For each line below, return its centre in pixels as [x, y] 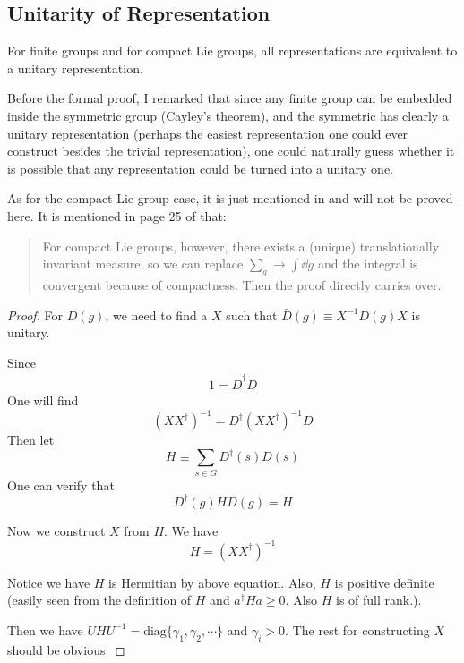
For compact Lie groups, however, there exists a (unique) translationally [241, 246]
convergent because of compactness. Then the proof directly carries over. [242, 284]
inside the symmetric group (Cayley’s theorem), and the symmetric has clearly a [228, 115]
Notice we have [49, 582]
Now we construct [56, 530]
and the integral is [368, 263]
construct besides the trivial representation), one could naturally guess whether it [231, 151]
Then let [31, 440]
